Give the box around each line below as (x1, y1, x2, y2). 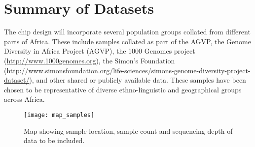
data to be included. (24, 135, 85, 146)
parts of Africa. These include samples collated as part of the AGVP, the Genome (4, 36, 251, 46)
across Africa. (4, 94, 45, 104)
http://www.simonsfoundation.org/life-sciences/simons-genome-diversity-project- (6, 65, 251, 75)
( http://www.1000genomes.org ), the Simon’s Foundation (4, 55, 175, 65)
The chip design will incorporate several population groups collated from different (4, 27, 251, 37)
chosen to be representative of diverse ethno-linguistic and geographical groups (4, 84, 242, 94)
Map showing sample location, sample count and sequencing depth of (24, 125, 233, 136)
